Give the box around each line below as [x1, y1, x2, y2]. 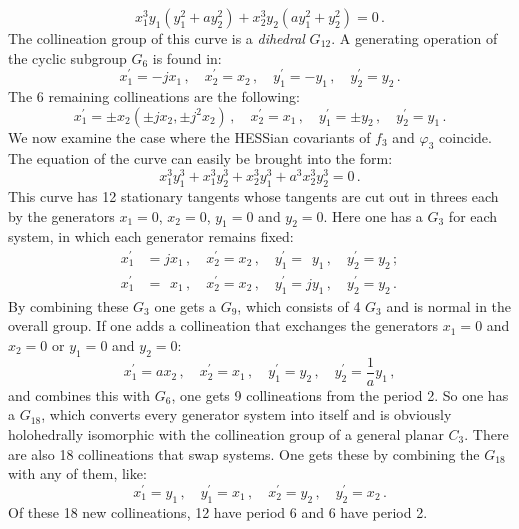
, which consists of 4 [237, 295, 361, 316]
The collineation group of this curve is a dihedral [8, 28, 305, 48]
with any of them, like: [8, 463, 147, 484]
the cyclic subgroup [8, 47, 127, 68]
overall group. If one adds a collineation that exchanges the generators [8, 315, 439, 336]
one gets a [154, 295, 216, 316]
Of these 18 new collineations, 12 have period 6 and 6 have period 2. [8, 501, 428, 522]
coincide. [439, 126, 492, 147]
